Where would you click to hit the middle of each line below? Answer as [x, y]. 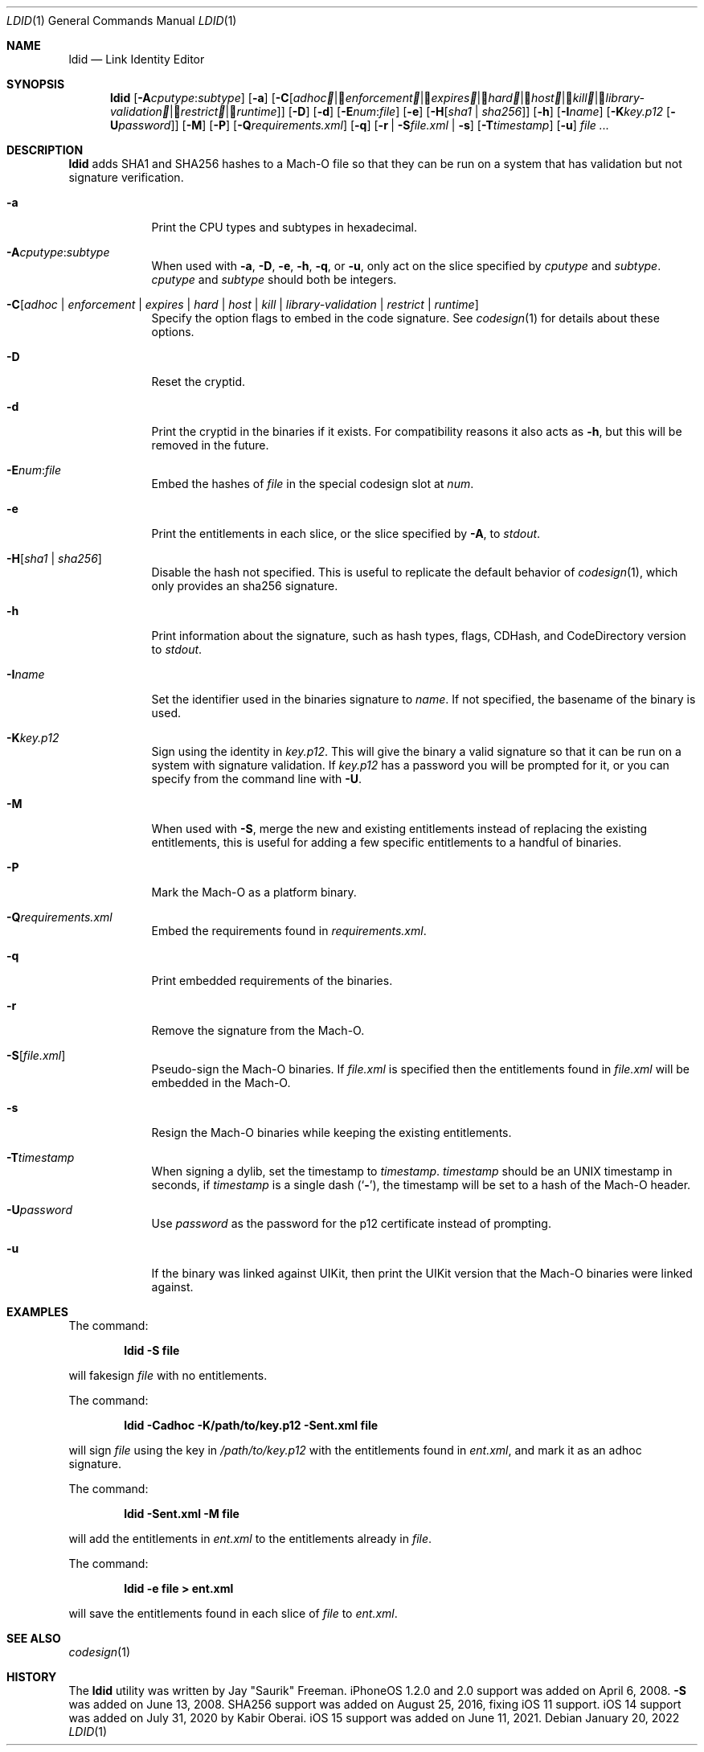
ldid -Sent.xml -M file [182, 1514]
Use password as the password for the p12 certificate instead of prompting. [351, 1223]
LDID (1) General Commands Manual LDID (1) [122, 21]
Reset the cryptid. [199, 382]
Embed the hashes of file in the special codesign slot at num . [313, 484]
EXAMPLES [37, 1312]
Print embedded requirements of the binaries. [272, 981]
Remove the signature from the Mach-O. [258, 1030]
